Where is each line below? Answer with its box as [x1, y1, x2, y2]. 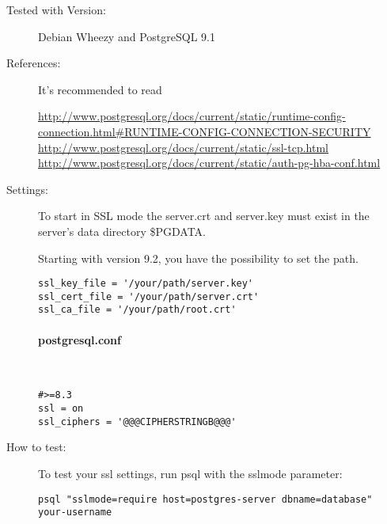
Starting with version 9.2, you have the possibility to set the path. [38, 249, 359, 266]
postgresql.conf [38, 331, 121, 347]
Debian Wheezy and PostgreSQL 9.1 [38, 28, 215, 44]
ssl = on [38, 403, 84, 415]
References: [6, 55, 61, 71]
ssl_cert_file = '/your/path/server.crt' [38, 290, 260, 302]
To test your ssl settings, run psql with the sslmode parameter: [38, 465, 343, 482]
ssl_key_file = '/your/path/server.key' [38, 278, 254, 290]
